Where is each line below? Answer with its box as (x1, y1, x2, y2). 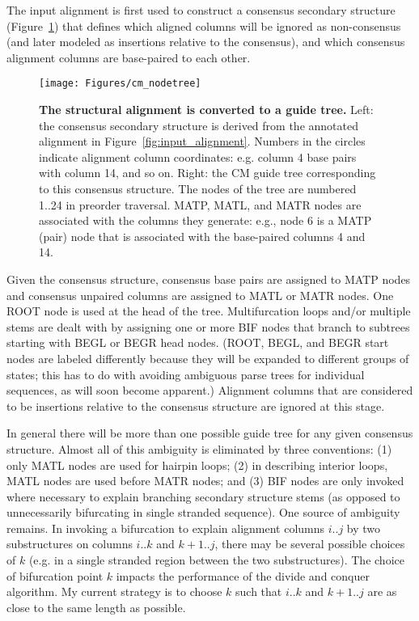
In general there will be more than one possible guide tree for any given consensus (6, 425, 413, 441)
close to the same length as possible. (6, 598, 186, 615)
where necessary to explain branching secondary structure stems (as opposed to (6, 488, 400, 505)
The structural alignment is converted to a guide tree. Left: (39, 101, 374, 118)
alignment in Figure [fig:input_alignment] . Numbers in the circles (39, 133, 366, 150)
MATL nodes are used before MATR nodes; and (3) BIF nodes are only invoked (6, 472, 404, 489)
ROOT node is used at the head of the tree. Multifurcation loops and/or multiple (6, 302, 411, 319)
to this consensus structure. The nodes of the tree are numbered (39, 180, 357, 196)
